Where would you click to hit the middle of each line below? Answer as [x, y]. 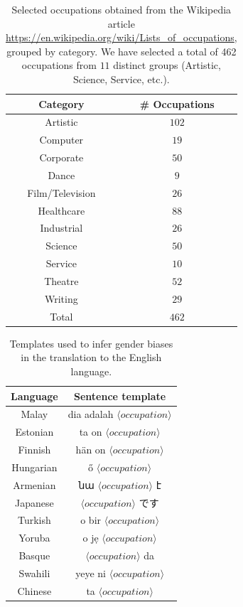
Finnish [34, 450]
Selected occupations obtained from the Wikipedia [121, 9]
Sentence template [120, 396]
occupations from [59, 65]
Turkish [34, 520]
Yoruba [34, 538]
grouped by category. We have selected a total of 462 [121, 51]
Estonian [34, 432]
